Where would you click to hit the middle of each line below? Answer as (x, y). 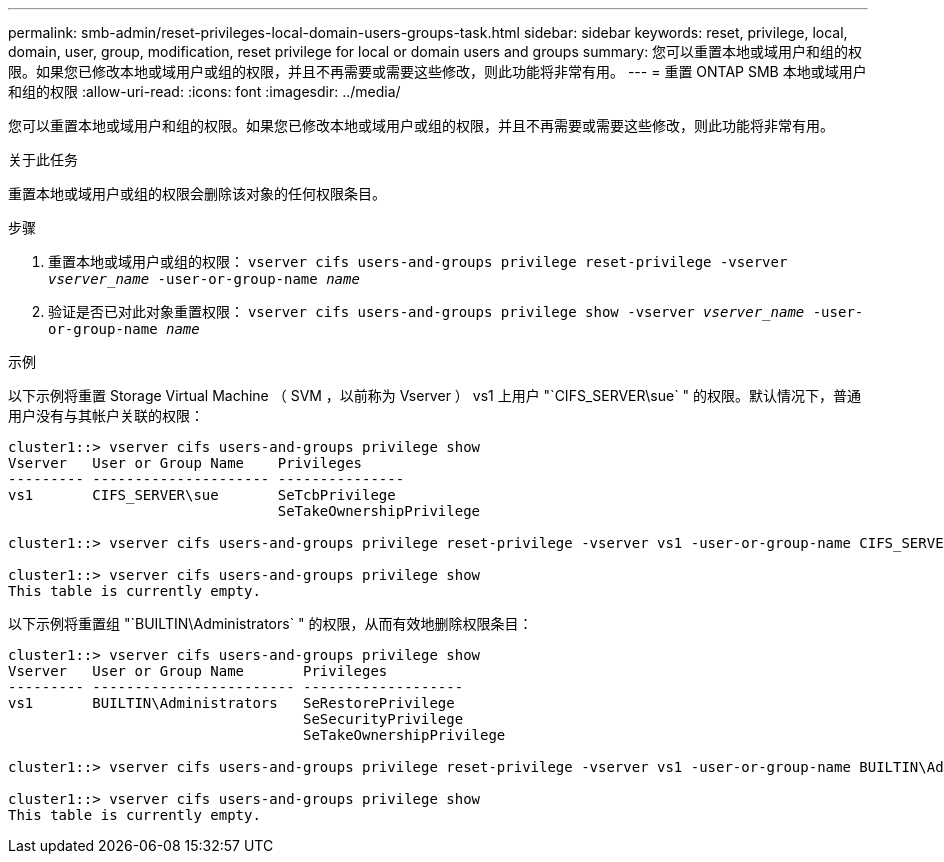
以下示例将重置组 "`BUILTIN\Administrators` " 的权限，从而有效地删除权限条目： (270, 623)
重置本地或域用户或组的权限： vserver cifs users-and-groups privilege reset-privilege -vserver (418, 261)
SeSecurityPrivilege (383, 719)
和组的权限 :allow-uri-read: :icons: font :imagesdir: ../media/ (204, 91)
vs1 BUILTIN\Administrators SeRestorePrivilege (231, 703)
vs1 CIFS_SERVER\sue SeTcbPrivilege (202, 495)
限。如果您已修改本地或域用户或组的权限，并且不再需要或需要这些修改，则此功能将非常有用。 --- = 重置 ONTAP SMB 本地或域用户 (437, 71)
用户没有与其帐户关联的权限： (106, 415)
